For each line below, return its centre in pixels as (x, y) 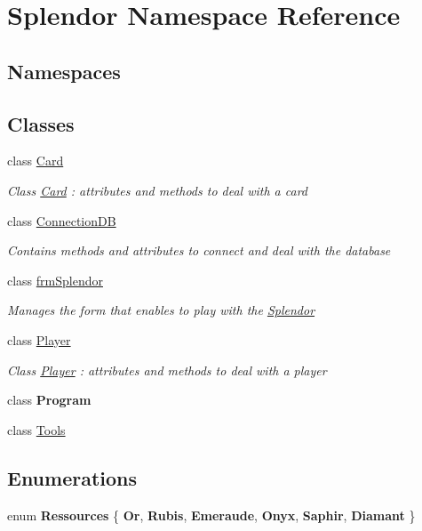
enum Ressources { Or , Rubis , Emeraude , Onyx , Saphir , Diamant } (211, 515)
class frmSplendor (55, 280)
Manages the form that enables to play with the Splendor (161, 310)
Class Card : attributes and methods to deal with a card (157, 190)
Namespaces (64, 71)
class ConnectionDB (62, 220)
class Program (49, 400)
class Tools (36, 429)
